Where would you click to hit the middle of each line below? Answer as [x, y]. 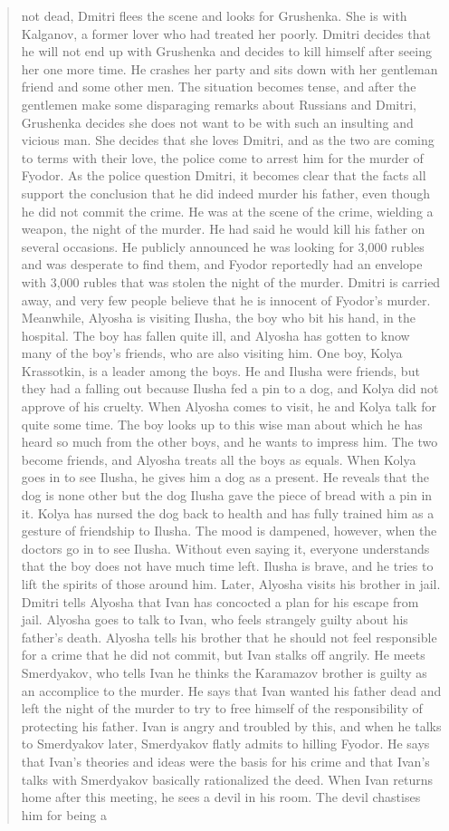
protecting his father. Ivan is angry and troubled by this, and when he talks [231, 725]
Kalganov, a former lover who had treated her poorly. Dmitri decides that [226, 33]
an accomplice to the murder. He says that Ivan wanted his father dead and [231, 690]
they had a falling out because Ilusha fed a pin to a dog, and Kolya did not [230, 388]
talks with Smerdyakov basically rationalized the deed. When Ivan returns [227, 779]
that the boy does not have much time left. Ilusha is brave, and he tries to [227, 566]
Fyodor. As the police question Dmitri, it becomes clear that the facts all [224, 175]
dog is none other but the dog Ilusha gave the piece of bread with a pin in [227, 495]
